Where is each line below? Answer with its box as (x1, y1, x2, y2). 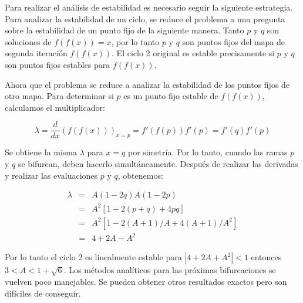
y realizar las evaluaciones (5, 169, 98, 181)
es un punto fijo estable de (123, 90, 218, 102)
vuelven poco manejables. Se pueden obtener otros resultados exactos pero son (5, 275, 287, 287)
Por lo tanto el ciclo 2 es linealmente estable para (5, 251, 182, 263)
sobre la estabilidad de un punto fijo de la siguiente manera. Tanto (5, 24, 244, 36)
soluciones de (5, 35, 52, 47)
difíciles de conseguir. (5, 287, 81, 299)
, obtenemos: (117, 169, 163, 181)
